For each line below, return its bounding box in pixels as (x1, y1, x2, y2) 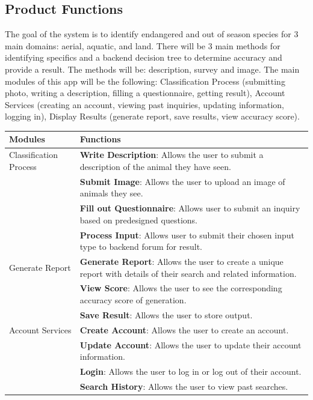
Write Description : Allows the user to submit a (79, 148, 264, 161)
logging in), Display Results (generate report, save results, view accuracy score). (5, 110, 300, 123)
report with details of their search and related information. (79, 267, 297, 279)
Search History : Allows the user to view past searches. (79, 380, 288, 392)
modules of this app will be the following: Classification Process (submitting (5, 74, 285, 87)
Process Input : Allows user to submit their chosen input (79, 228, 294, 241)
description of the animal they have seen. (79, 160, 231, 172)
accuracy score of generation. (79, 294, 187, 306)
